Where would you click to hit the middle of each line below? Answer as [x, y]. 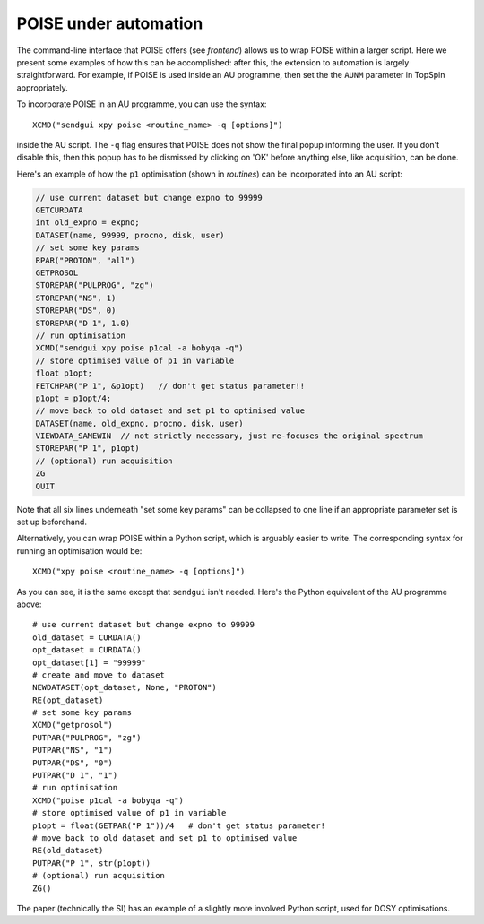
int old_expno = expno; [88, 223]
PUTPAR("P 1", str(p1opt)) [92, 863]
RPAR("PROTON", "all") [85, 260]
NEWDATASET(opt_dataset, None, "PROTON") [125, 687]
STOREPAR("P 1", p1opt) [88, 449]
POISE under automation [110, 23]
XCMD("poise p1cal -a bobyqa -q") [108, 800]
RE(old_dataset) [68, 851]
